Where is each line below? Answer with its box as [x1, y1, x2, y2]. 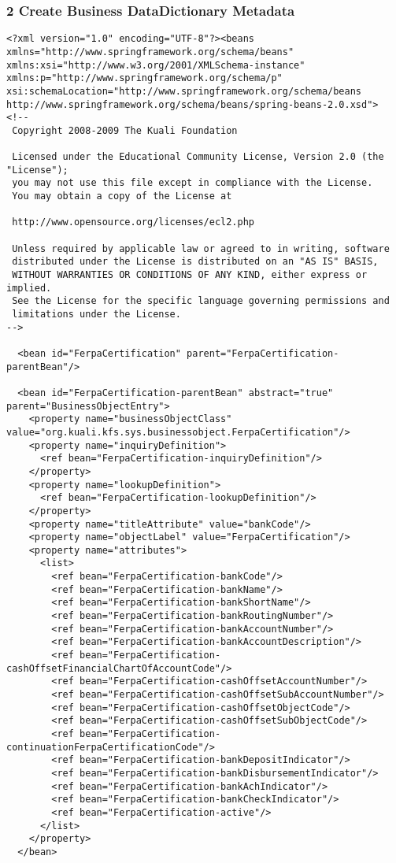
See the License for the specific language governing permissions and [12, 295, 390, 307]
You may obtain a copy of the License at [12, 191, 232, 202]
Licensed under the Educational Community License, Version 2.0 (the [12, 151, 384, 163]
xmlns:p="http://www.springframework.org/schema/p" [6, 72, 283, 84]
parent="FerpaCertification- [187, 347, 339, 359]
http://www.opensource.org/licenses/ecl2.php [12, 217, 254, 228]
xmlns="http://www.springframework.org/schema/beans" [6, 46, 294, 57]
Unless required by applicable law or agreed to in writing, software [12, 243, 390, 254]
